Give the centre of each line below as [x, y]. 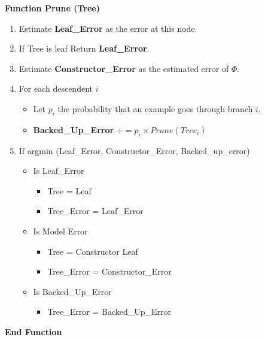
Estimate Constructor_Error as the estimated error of [124, 68]
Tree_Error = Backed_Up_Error [109, 312]
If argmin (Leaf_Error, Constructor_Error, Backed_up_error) [134, 150]
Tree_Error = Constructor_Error [109, 271]
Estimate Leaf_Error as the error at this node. [108, 28]
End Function [33, 331]
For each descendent [56, 88]
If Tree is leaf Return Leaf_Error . [84, 48]
